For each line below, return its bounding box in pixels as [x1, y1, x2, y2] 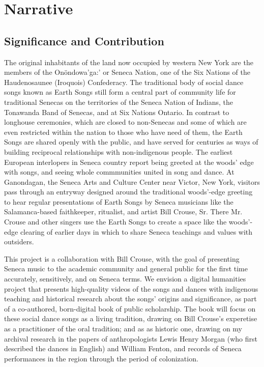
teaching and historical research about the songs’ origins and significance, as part [4, 293, 257, 304]
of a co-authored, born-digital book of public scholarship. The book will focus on [4, 303, 256, 314]
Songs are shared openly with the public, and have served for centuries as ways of [4, 136, 258, 147]
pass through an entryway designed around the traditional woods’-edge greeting [4, 186, 253, 197]
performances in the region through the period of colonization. [4, 353, 198, 363]
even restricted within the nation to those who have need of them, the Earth [4, 126, 243, 137]
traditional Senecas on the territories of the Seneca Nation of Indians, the [4, 96, 233, 107]
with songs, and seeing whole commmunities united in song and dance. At [4, 166, 234, 177]
